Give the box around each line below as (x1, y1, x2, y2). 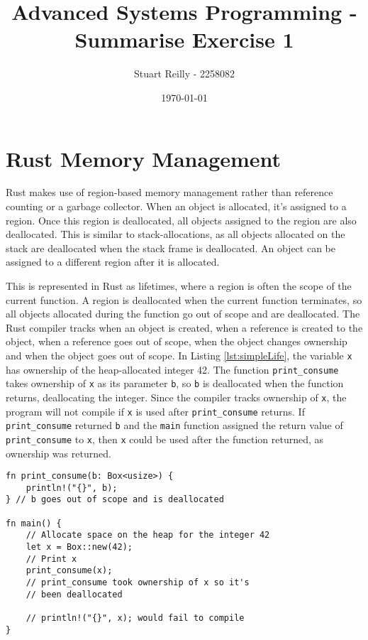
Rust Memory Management (6, 143, 281, 173)
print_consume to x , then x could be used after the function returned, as (6, 431, 324, 446)
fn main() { (6, 518, 62, 528)
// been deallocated (26, 589, 123, 600)
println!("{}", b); (26, 482, 118, 493)
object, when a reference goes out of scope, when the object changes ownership (6, 334, 347, 349)
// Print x (26, 553, 77, 564)
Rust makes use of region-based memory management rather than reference (6, 185, 333, 200)
